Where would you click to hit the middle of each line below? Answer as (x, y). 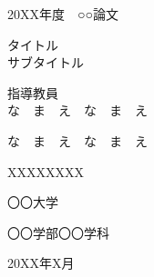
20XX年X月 (41, 263)
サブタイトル (46, 62)
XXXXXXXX (46, 171)
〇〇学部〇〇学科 (58, 232)
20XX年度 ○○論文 (63, 14)
